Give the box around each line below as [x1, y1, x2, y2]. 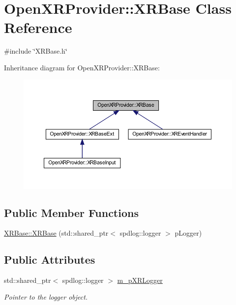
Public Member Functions [4, 205, 139, 220]
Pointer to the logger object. [4, 291, 88, 302]
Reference [4, 17, 72, 37]
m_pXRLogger [117, 275, 163, 285]
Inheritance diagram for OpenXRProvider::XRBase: [4, 62, 160, 72]
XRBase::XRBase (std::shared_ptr [4, 228, 109, 238]
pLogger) [175, 228, 202, 238]
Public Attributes [4, 252, 95, 267]
